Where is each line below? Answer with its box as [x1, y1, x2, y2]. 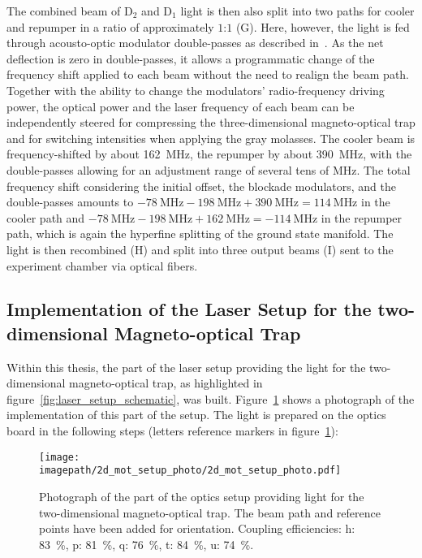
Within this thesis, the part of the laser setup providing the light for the [6, 358, 366, 375]
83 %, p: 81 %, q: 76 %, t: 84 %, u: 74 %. [39, 535, 254, 552]
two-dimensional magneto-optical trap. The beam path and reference [39, 504, 381, 521]
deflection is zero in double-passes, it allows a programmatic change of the [6, 50, 375, 67]
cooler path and [6, 209, 85, 226]
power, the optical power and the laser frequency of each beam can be [6, 97, 355, 115]
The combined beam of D [6, 2, 133, 19]
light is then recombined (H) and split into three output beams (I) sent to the [6, 240, 394, 257]
